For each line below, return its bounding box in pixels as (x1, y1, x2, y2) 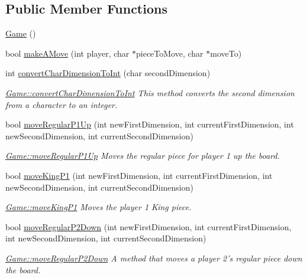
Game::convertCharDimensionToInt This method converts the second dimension (5, 86, 295, 99)
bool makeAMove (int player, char (5, 47, 130, 59)
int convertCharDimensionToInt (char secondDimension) (5, 67, 211, 79)
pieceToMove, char (135, 47, 203, 59)
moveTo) (210, 47, 242, 59)
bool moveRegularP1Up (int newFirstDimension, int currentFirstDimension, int (5, 118, 294, 130)
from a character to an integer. (5, 98, 118, 110)
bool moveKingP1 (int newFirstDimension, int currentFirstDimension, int (5, 169, 273, 181)
